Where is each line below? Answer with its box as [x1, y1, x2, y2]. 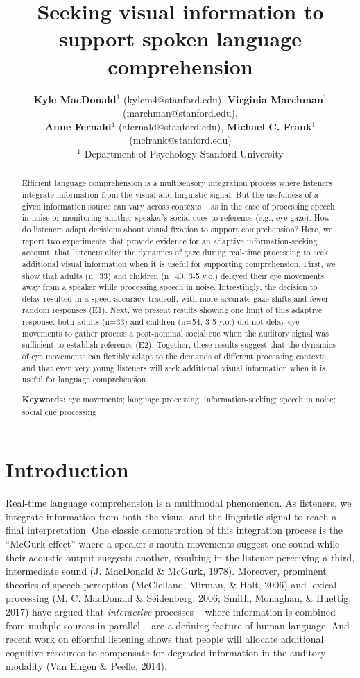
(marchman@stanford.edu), [123, 105, 238, 120]
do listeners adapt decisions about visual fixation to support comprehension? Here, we [22, 223, 333, 235]
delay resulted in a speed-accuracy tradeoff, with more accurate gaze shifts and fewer [22, 292, 329, 304]
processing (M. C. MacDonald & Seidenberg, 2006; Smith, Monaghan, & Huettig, [6, 591, 352, 605]
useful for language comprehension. [22, 373, 148, 385]
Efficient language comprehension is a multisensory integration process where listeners [22, 177, 332, 189]
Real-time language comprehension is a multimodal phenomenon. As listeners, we [6, 495, 352, 510]
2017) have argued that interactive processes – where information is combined [6, 604, 336, 618]
